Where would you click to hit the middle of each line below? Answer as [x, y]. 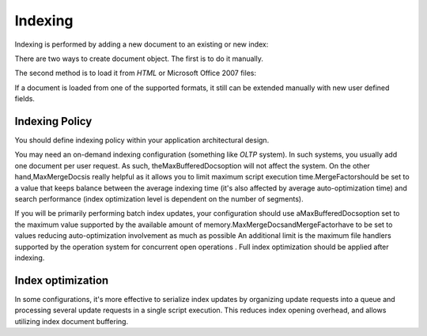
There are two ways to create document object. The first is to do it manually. [139, 59]
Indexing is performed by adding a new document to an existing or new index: [142, 44]
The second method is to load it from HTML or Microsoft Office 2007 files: [136, 73]
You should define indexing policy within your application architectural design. [142, 140]
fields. [25, 99]
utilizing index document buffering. [72, 321]
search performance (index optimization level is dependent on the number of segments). [159, 198]
